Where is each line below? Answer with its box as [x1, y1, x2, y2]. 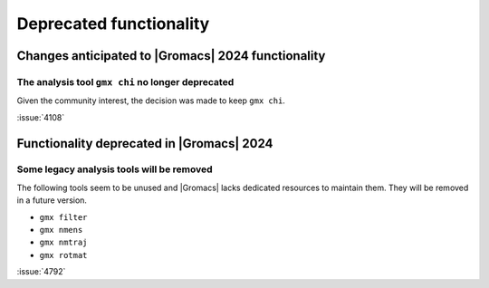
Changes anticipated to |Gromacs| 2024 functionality [16, 48, 326, 63]
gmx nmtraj [39, 237, 88, 248]
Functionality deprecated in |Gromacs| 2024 [16, 136, 273, 151]
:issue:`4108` [16, 111, 65, 122]
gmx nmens [39, 225, 83, 235]
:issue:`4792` [16, 266, 66, 277]
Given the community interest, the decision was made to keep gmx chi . [16, 95, 285, 106]
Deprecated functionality [16, 14, 210, 34]
